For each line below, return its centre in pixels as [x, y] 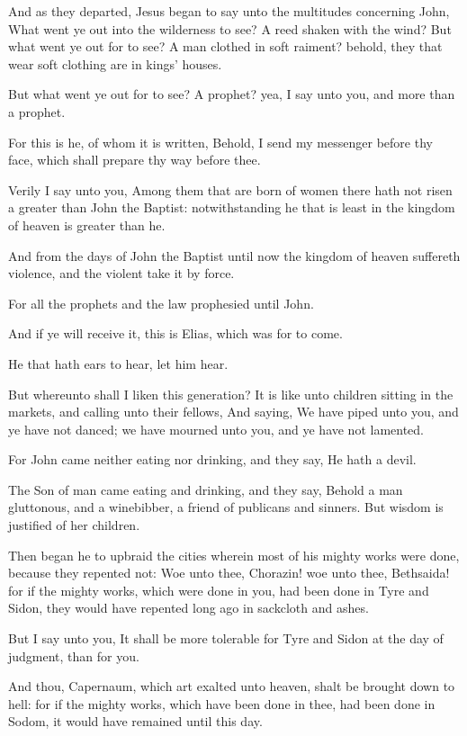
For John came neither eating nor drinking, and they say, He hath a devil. [212, 459]
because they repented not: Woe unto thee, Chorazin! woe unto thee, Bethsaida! [229, 573]
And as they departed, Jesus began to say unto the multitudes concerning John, [229, 11]
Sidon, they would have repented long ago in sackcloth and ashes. [189, 608]
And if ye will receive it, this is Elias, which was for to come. [175, 333]
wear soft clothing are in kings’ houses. [115, 63]
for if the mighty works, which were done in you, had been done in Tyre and [219, 590]
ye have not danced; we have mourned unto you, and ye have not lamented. [216, 429]
